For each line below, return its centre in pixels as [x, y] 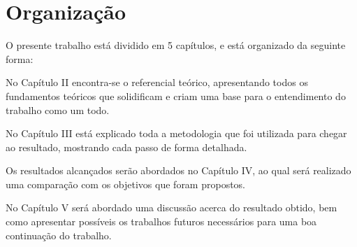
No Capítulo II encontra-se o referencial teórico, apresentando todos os [157, 82]
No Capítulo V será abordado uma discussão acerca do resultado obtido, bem [172, 207]
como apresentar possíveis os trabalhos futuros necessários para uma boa [161, 221]
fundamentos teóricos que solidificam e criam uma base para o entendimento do [176, 96]
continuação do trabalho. [59, 235]
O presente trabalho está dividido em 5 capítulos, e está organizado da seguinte [176, 45]
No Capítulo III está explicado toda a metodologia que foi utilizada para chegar [176, 133]
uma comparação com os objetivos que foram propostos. [126, 184]
